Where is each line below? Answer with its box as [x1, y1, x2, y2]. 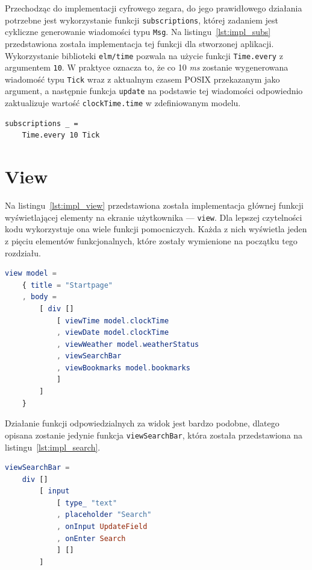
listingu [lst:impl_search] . [5, 440, 101, 453]
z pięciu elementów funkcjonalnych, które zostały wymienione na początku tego [5, 234, 298, 247]
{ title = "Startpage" [22, 280, 113, 290]
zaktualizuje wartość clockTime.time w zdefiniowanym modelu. [5, 97, 241, 109]
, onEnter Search [56, 534, 126, 543]
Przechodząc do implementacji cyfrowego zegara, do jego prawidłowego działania [5, 2, 302, 14]
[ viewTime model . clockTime [56, 316, 169, 325]
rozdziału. [5, 246, 41, 259]
